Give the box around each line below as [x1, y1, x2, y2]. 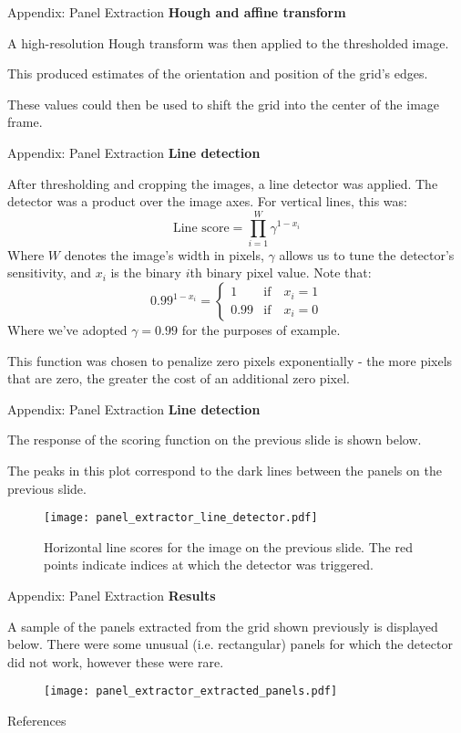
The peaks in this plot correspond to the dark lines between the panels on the [7, 461, 442, 480]
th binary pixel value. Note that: [190, 263, 372, 282]
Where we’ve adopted [7, 320, 128, 340]
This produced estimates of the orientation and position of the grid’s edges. [7, 64, 428, 83]
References [7, 711, 67, 730]
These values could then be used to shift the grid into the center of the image [7, 94, 440, 113]
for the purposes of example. [181, 320, 341, 340]
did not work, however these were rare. [7, 652, 224, 671]
